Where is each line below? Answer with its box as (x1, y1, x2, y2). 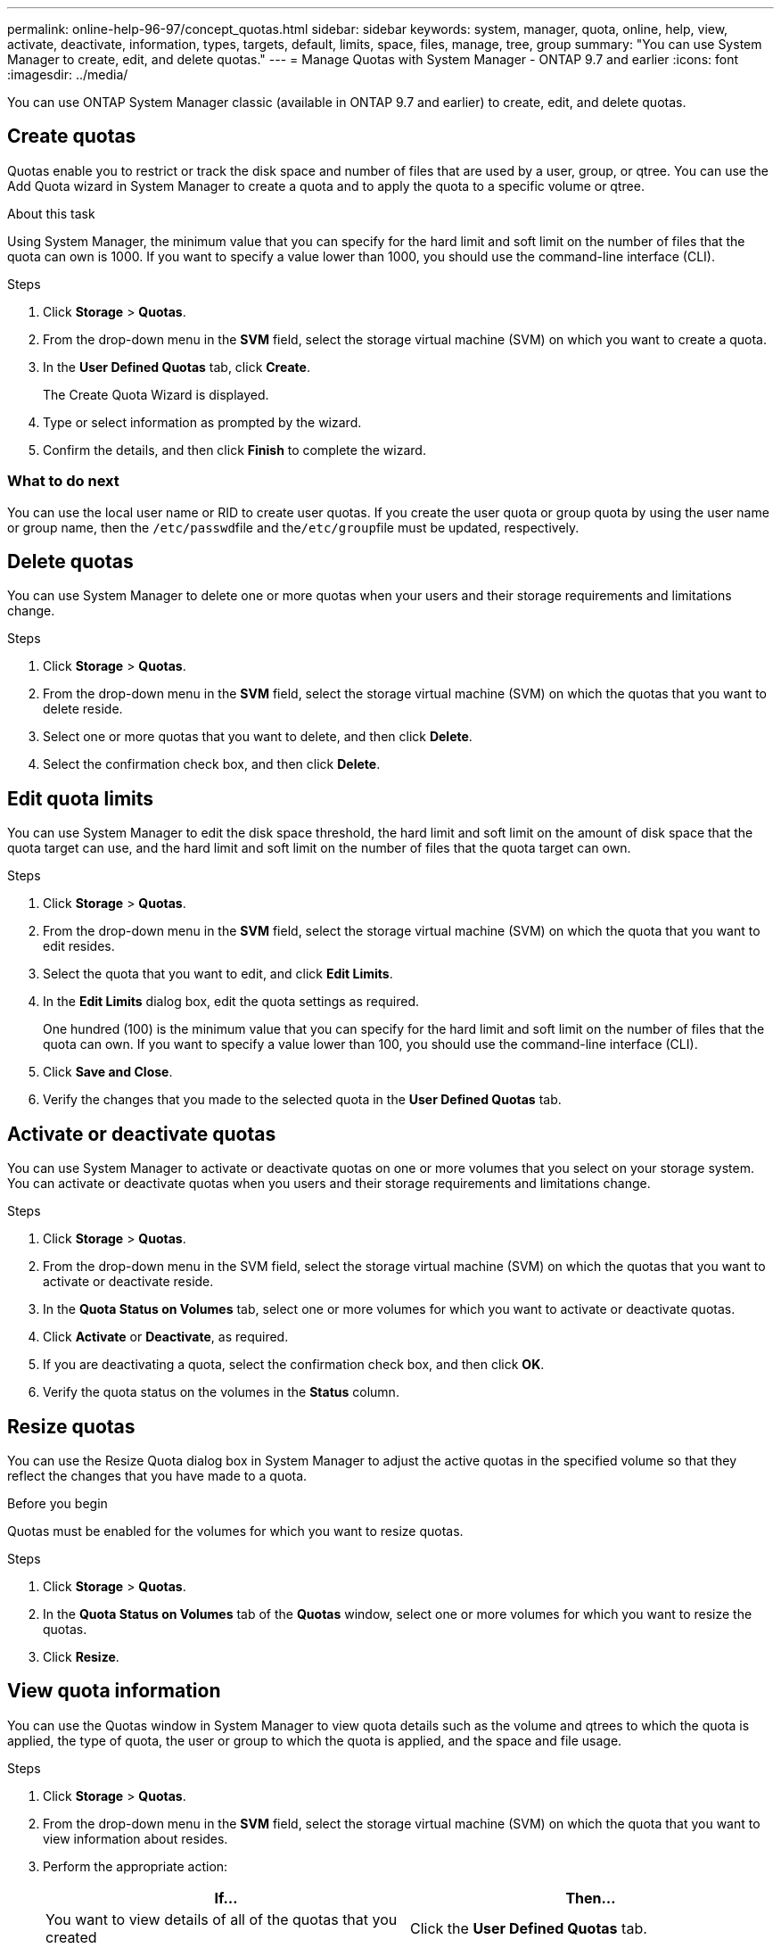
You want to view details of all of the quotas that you (45, 1910, 398, 1928)
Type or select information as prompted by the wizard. (43, 414, 362, 430)
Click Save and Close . (43, 1064, 173, 1080)
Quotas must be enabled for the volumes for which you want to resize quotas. (7, 1523, 464, 1539)
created (45, 1927, 97, 1946)
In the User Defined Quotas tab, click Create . (43, 359, 310, 375)
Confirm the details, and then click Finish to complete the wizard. (43, 442, 426, 458)
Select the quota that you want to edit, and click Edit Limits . (43, 966, 393, 982)
